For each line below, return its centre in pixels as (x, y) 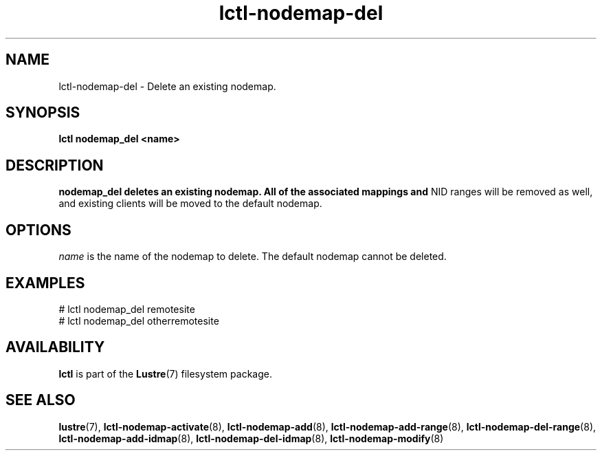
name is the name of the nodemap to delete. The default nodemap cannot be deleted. (253, 257)
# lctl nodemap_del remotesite (127, 309)
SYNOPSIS (43, 113)
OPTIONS (38, 230)
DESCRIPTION (55, 165)
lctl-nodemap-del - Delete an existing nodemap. (167, 86)
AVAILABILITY (55, 347)
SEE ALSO (41, 400)
